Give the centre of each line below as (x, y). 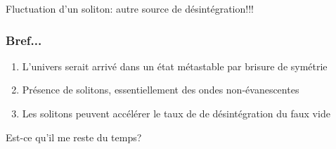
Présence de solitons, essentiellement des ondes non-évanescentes (161, 90)
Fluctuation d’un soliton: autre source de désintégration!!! (130, 8)
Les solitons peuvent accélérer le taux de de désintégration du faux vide (176, 113)
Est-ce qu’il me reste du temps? (74, 137)
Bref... (24, 40)
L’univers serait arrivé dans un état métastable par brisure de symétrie (175, 66)
